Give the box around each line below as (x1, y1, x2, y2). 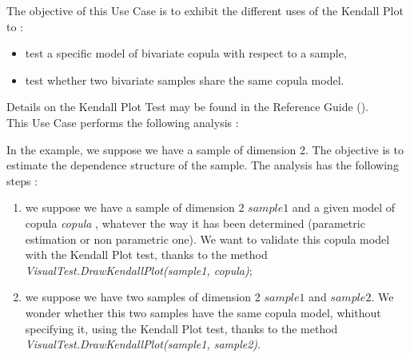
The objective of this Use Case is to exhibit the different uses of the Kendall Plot (6, 2, 404, 18)
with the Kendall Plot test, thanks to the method (25, 246, 268, 263)
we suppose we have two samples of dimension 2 (25, 288, 261, 305)
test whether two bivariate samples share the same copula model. (25, 71, 344, 88)
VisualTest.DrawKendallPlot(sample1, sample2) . (25, 336, 261, 352)
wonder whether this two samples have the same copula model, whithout (25, 304, 381, 320)
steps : (6, 172, 38, 189)
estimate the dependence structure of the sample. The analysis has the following (6, 157, 399, 173)
